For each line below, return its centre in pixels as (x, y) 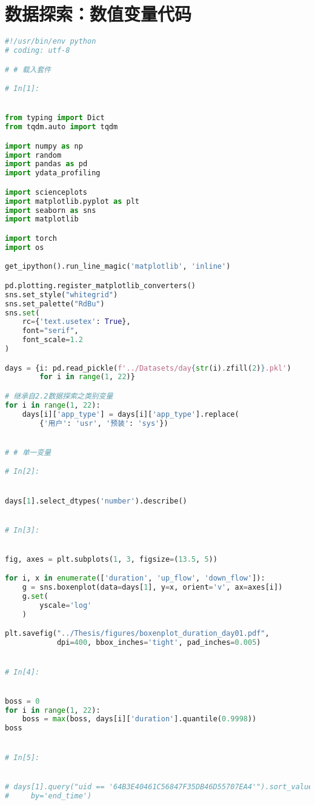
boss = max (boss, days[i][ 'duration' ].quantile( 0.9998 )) (139, 719)
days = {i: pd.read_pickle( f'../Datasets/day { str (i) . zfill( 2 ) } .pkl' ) (148, 368)
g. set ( (35, 597)
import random (33, 155)
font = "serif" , (50, 331)
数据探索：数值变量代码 (98, 14)
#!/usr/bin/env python (51, 42)
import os (25, 247)
